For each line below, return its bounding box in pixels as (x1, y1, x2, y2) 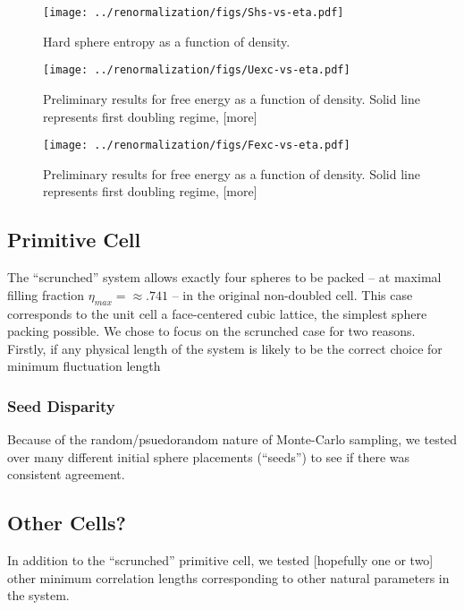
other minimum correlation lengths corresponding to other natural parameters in (7, 568, 450, 587)
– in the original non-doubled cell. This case (172, 285, 413, 304)
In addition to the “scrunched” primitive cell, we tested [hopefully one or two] (7, 551, 434, 570)
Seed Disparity (7, 394, 115, 417)
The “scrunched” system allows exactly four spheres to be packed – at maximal (7, 268, 442, 287)
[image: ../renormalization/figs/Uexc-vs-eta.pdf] (43, 64, 350, 77)
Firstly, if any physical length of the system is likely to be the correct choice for (7, 339, 443, 357)
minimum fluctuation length (7, 357, 161, 375)
